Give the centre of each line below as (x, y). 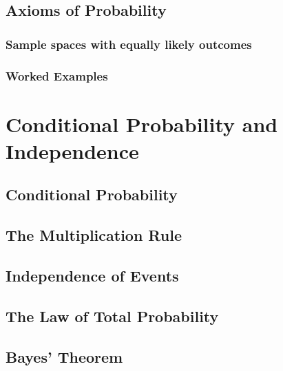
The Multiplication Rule (94, 235)
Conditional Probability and (142, 124)
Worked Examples (57, 75)
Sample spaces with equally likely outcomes (129, 44)
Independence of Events (92, 275)
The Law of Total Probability (112, 316)
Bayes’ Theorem (64, 356)
